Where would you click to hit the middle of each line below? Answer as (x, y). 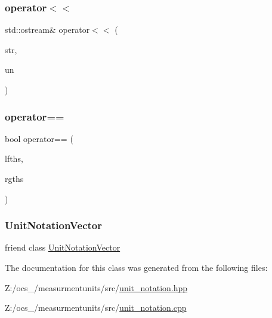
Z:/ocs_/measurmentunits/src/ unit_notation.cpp (96, 308)
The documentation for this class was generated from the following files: (136, 267)
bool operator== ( (39, 138)
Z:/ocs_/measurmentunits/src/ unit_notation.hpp (96, 287)
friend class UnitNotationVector (63, 247)
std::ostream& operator (47, 30)
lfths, (14, 158)
